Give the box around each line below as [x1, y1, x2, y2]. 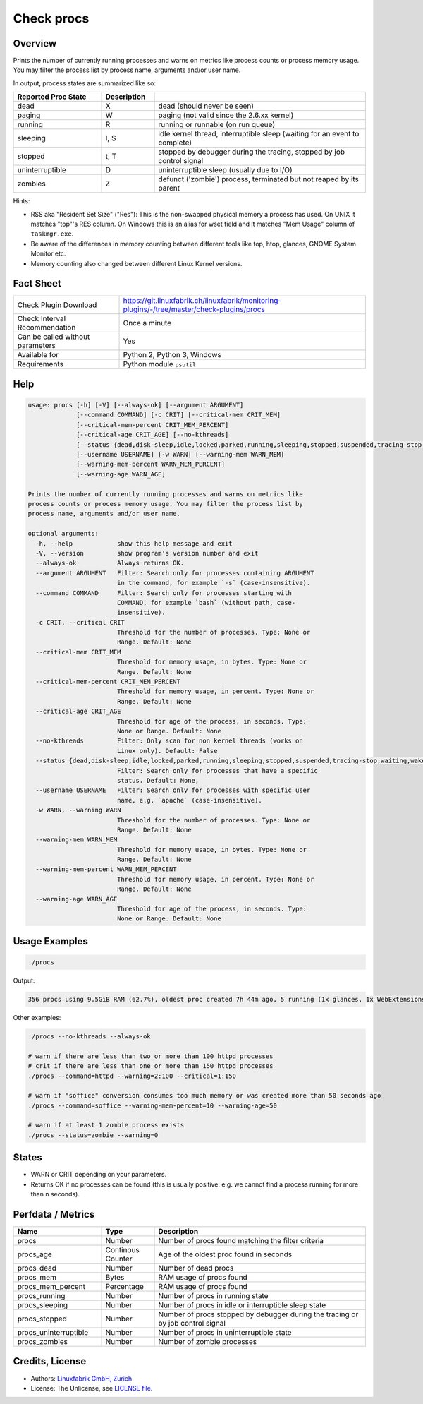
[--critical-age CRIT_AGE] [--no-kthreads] [76, 431, 229, 439]
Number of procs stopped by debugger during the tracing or [158, 1309, 359, 1319]
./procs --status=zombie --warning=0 [27, 1131, 159, 1139]
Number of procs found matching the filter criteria [158, 1236, 324, 1246]
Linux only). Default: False [116, 747, 218, 755]
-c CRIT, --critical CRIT [35, 618, 125, 626]
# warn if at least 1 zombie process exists [27, 1121, 185, 1129]
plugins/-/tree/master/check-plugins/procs [123, 304, 266, 314]
